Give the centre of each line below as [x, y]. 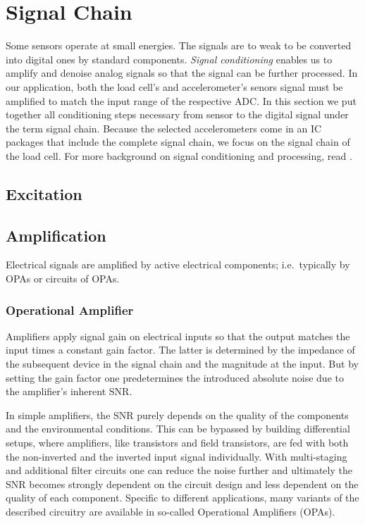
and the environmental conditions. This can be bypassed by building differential [178, 429]
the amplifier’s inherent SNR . [69, 391]
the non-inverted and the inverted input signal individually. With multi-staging [177, 456]
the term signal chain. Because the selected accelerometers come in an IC [164, 128]
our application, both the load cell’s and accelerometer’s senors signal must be [174, 86]
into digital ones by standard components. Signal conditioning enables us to [169, 59]
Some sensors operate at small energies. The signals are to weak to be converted [179, 45]
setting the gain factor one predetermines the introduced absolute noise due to [175, 377]
